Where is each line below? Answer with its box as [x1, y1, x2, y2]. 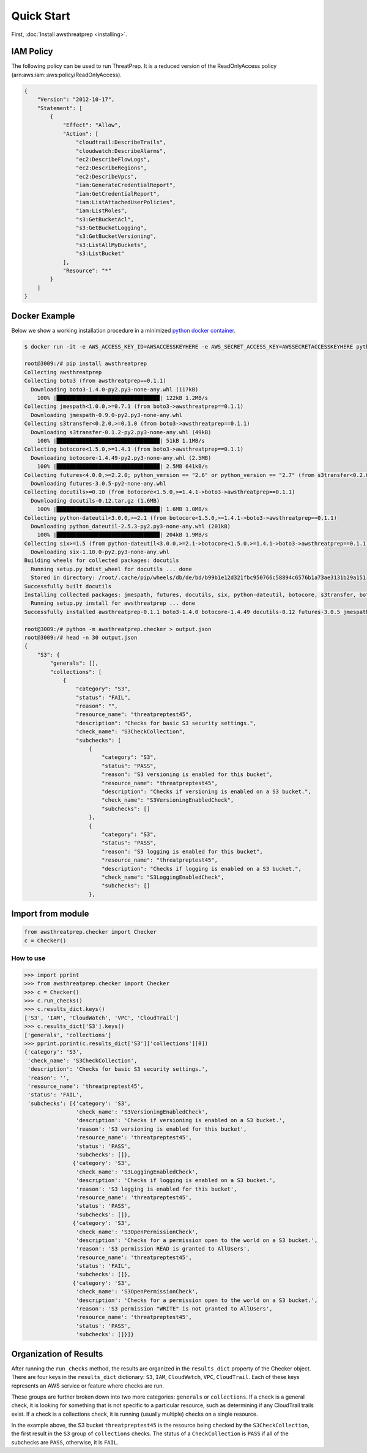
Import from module [11, 909, 89, 919]
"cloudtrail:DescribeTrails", [75, 139, 166, 146]
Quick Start [11, 9, 70, 23]
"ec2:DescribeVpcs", [75, 173, 138, 180]
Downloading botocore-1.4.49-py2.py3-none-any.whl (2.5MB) [31, 454, 212, 461]
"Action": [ [62, 130, 99, 137]
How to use [11, 954, 46, 963]
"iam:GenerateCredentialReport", [75, 182, 176, 189]
